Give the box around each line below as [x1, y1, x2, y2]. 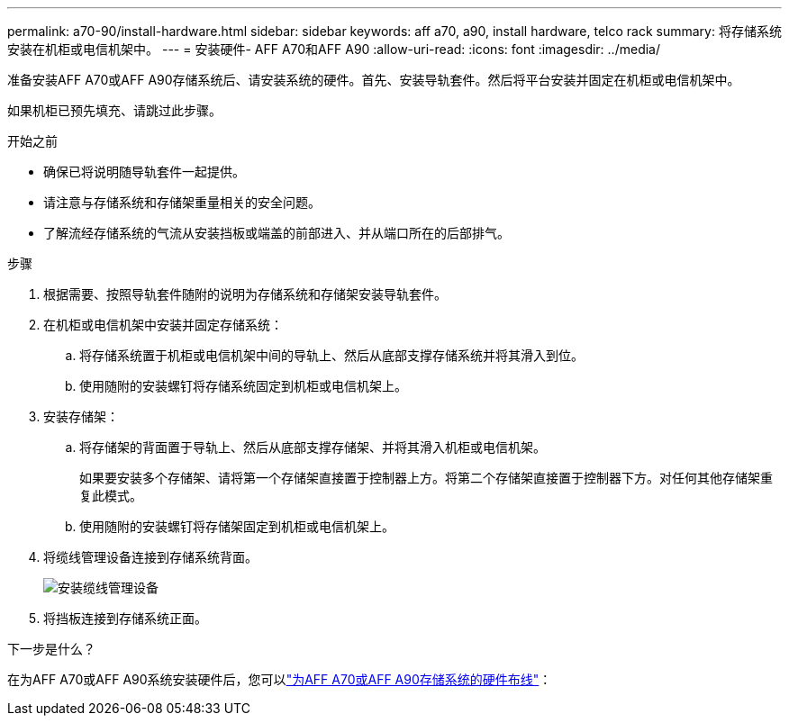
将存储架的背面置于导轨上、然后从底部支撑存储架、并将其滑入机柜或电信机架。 [79, 439, 546, 455]
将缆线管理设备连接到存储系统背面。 [43, 549, 258, 565]
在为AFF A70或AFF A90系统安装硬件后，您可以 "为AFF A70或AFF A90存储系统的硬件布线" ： [7, 672, 552, 687]
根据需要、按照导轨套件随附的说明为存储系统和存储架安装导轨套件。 [43, 286, 447, 302]
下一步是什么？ [7, 641, 95, 656]
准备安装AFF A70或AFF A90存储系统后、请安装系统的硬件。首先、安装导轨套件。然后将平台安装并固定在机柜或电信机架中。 [7, 72, 740, 87]
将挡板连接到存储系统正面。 [43, 610, 207, 626]
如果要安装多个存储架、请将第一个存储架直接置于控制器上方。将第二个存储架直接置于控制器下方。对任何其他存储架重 [79, 470, 773, 485]
